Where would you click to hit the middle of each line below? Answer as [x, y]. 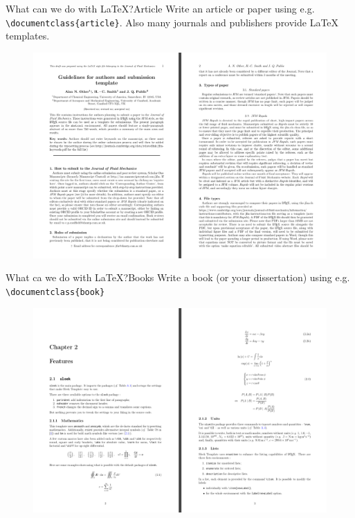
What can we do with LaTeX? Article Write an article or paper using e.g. [160, 8]
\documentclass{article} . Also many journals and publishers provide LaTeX [172, 22]
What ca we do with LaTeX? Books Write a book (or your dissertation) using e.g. [178, 277]
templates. [28, 36]
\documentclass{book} [55, 292]
